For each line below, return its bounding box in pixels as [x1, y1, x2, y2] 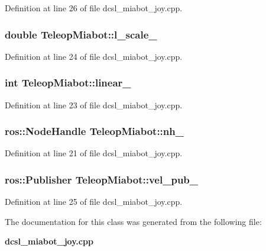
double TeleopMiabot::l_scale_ [5, 27, 157, 41]
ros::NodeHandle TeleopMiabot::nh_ [5, 124, 184, 139]
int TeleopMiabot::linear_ [5, 75, 131, 90]
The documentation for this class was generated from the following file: [5, 215, 262, 227]
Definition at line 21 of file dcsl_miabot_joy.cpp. [5, 147, 183, 159]
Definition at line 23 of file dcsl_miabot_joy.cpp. [5, 98, 183, 111]
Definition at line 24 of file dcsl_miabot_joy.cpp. [5, 50, 183, 62]
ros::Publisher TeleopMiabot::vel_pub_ [5, 172, 199, 186]
